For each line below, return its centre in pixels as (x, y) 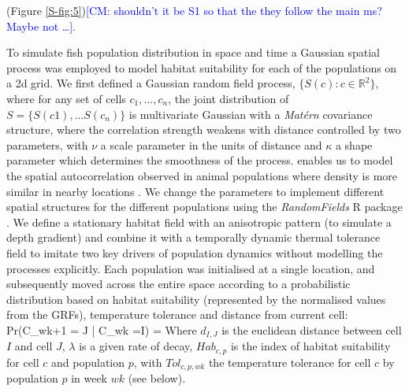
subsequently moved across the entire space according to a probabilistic (178, 284)
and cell (33, 346)
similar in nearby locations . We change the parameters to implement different (195, 191)
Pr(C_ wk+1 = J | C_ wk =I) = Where (102, 329)
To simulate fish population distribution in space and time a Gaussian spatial (193, 52)
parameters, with (47, 144)
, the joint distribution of (229, 98)
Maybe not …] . (41, 26)
